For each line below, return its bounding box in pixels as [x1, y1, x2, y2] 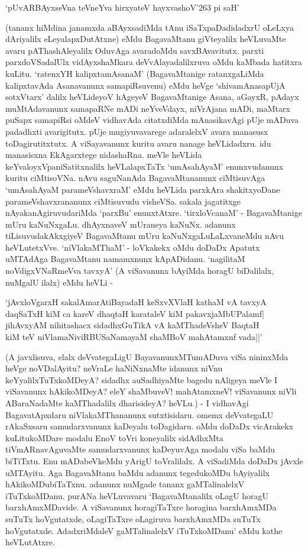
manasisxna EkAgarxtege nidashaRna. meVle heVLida [5, 148, 202, 161]
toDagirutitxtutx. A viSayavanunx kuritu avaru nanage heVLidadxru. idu [5, 137, 271, 149]
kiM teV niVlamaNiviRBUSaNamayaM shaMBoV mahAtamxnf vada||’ [5, 331, 262, 343]
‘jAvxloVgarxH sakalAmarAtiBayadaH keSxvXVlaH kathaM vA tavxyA [5, 296, 267, 308]
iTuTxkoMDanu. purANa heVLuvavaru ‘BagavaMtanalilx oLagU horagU [5, 489, 269, 502]
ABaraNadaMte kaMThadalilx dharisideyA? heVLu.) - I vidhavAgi [5, 397, 249, 409]
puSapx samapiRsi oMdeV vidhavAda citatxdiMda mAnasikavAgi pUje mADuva [5, 114, 299, 126]
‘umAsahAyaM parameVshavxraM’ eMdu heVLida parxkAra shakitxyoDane [5, 183, 280, 195]
